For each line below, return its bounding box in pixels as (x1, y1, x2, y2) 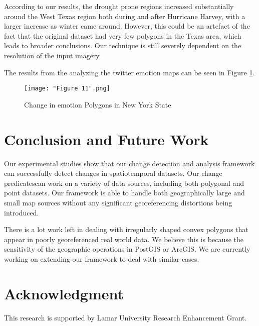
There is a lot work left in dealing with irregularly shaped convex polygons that (4, 224, 248, 235)
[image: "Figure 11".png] (24, 85, 110, 92)
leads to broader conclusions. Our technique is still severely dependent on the (4, 40, 241, 51)
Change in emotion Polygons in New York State (24, 99, 171, 110)
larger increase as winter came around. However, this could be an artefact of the (4, 21, 250, 31)
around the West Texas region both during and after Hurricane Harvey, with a (4, 11, 245, 21)
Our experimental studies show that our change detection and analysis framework (4, 158, 255, 168)
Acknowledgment (4, 283, 124, 303)
